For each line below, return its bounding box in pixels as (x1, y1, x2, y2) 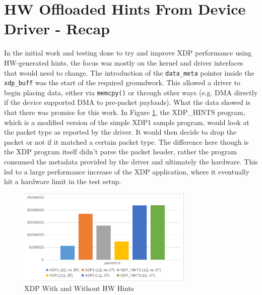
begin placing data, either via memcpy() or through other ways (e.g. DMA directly (4, 87, 258, 97)
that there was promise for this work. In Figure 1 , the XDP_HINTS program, (4, 107, 245, 117)
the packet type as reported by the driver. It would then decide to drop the (4, 127, 237, 137)
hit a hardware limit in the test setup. (4, 176, 121, 187)
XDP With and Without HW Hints (24, 282, 134, 293)
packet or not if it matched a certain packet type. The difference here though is (4, 136, 249, 147)
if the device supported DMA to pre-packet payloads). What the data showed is (4, 97, 251, 107)
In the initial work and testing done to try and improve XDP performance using (4, 47, 252, 58)
